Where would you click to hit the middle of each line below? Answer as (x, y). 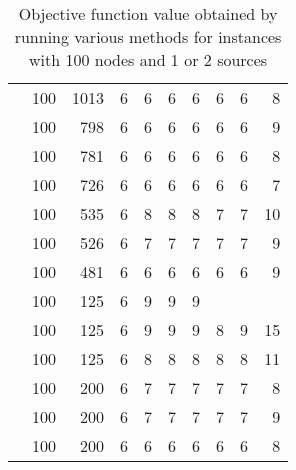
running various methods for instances (148, 36)
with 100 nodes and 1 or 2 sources (148, 59)
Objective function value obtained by (148, 13)
